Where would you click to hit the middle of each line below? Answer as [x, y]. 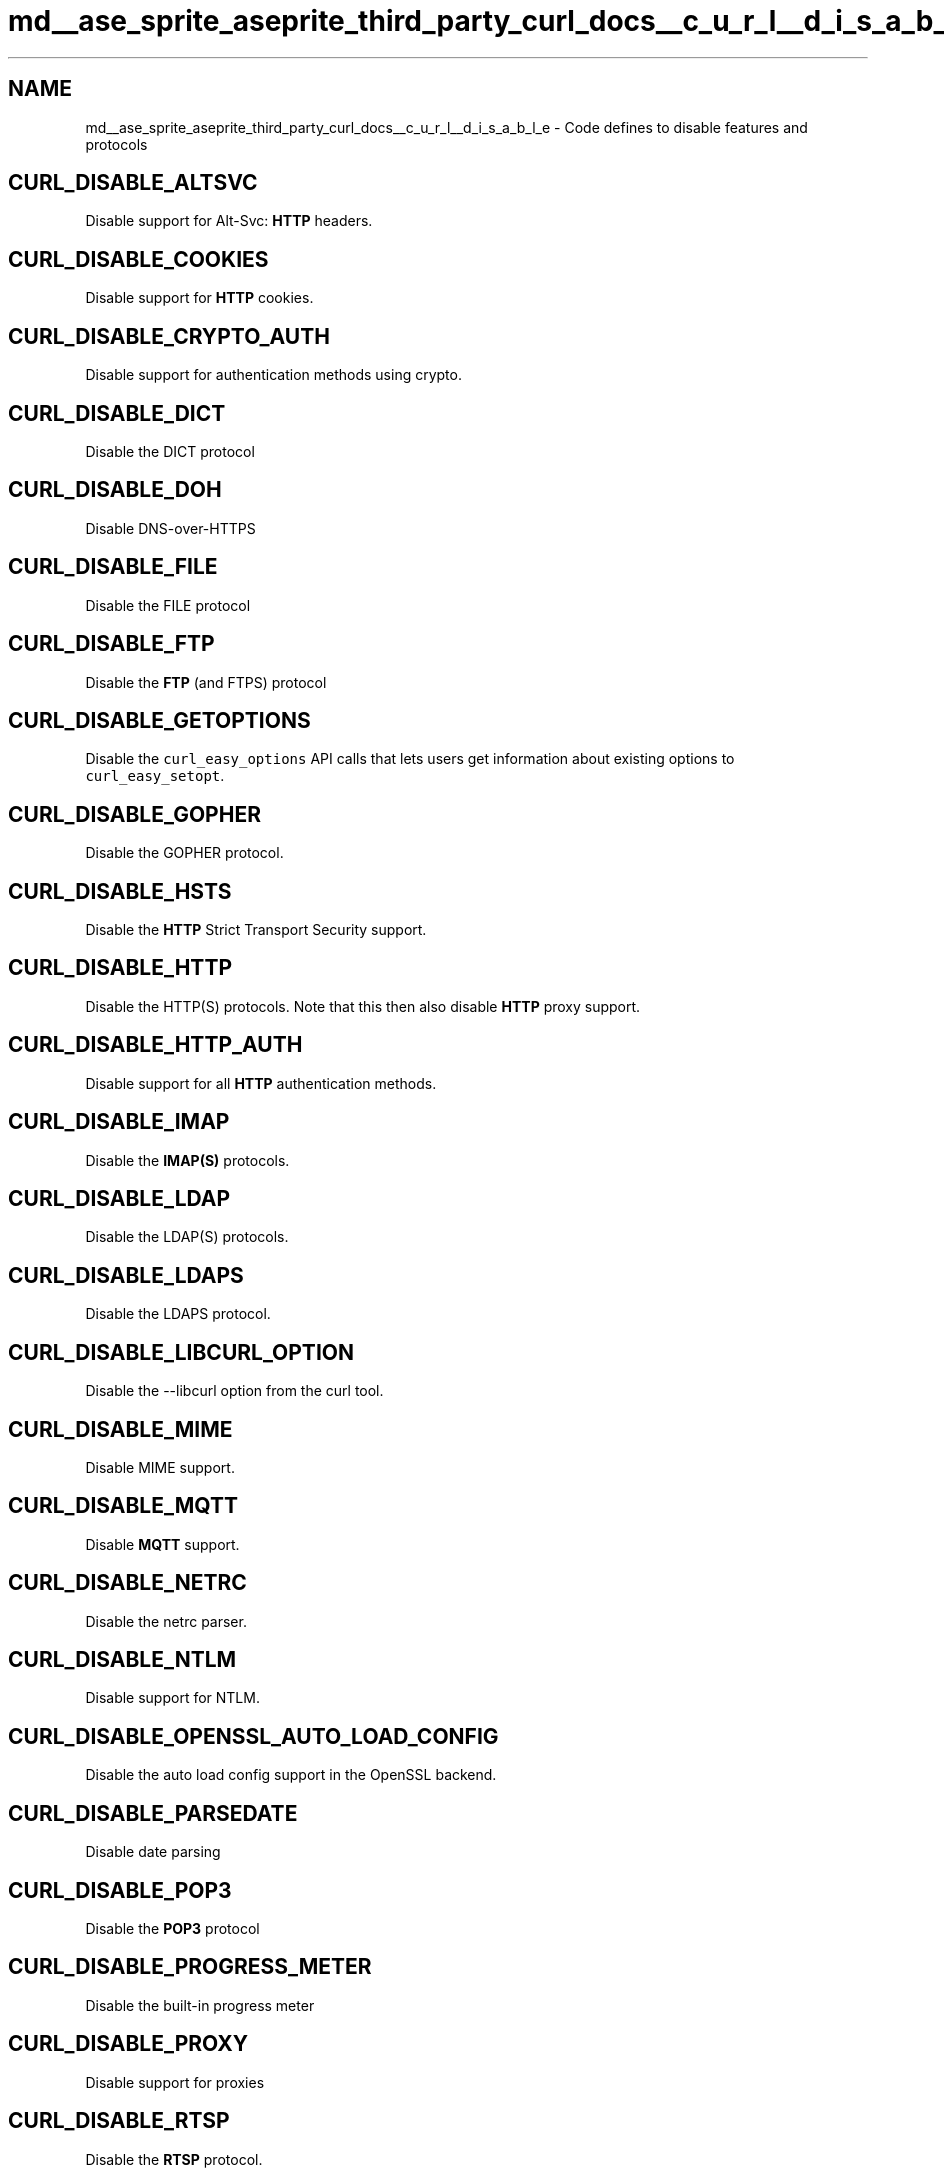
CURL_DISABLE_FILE [113, 567]
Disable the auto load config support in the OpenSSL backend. [291, 1775]
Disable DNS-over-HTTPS [170, 528]
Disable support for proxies [175, 2082]
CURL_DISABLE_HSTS [120, 891]
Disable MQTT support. [162, 1544]
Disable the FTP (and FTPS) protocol [206, 682]
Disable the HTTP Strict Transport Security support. [256, 930]
